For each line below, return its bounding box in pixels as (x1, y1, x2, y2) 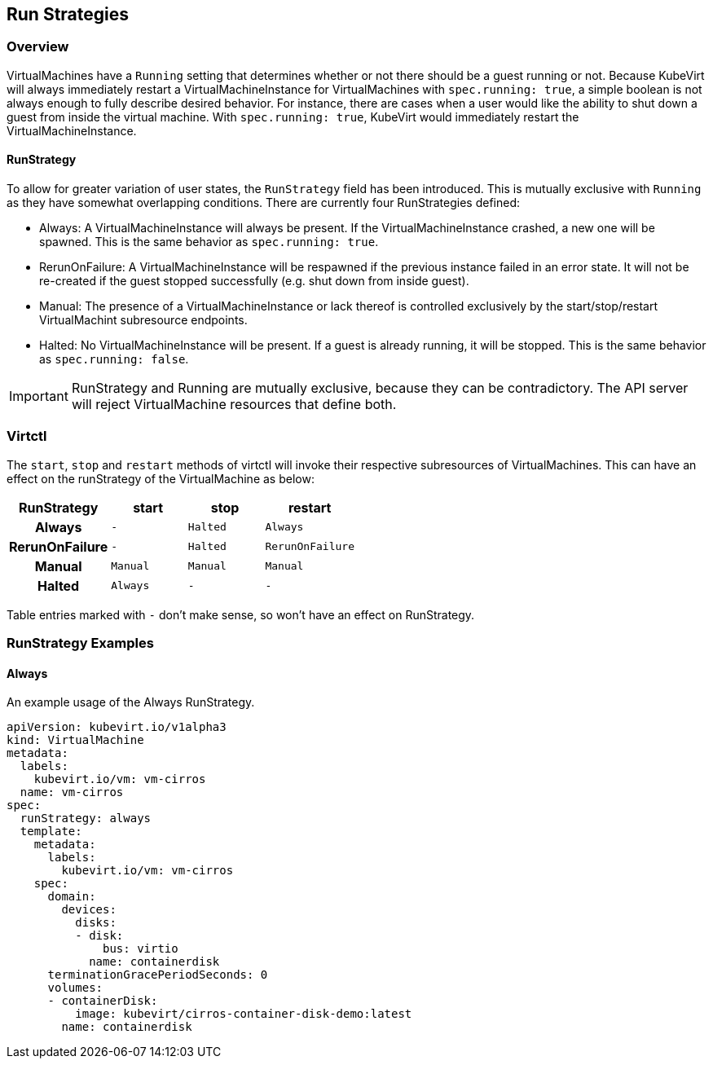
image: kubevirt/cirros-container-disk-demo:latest (75, 1007, 412, 1021)
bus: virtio (103, 942, 178, 956)
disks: (75, 916, 117, 930)
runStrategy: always (20, 812, 152, 825)
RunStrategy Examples (7, 635, 154, 652)
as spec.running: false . (39, 352, 189, 367)
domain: (47, 890, 96, 904)
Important (9, 388, 68, 405)
